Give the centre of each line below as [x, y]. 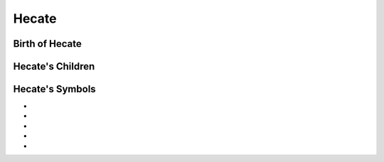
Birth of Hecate [47, 44]
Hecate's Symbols [54, 89]
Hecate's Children [54, 66]
